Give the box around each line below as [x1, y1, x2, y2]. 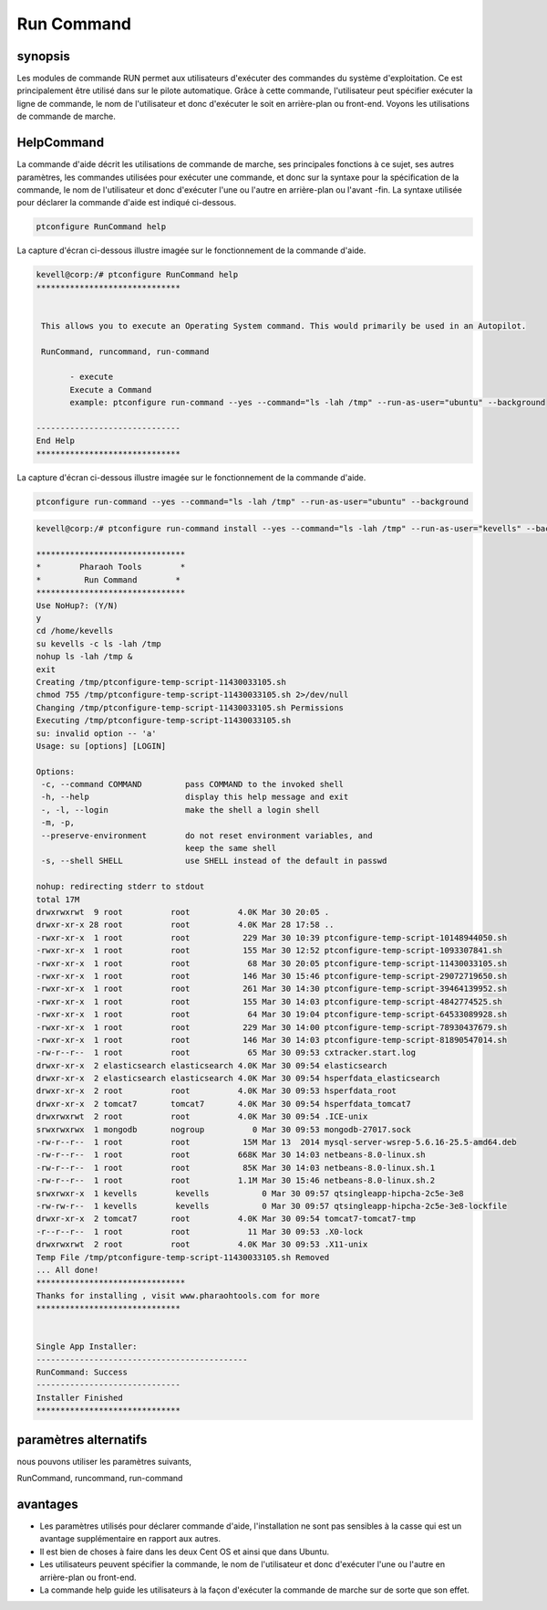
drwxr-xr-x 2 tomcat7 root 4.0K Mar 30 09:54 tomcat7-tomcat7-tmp [36, 1214, 417, 1224]
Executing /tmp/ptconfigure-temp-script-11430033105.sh [36, 715, 292, 726]
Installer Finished [36, 1393, 123, 1403]
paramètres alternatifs [16, 1432, 148, 1447]
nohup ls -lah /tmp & [36, 651, 133, 662]
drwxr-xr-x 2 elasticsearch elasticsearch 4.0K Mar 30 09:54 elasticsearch [36, 1060, 387, 1070]
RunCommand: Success [36, 1367, 128, 1378]
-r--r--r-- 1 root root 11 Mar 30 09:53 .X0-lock [36, 1226, 364, 1236]
